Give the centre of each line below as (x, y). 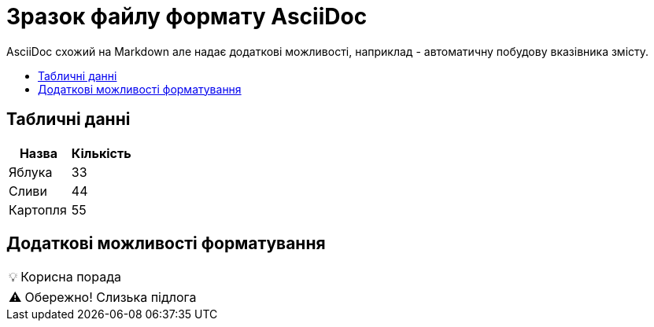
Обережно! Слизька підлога (111, 298)
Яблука (31, 172)
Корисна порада (71, 277)
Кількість (101, 153)
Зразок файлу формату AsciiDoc (187, 17)
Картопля (38, 209)
